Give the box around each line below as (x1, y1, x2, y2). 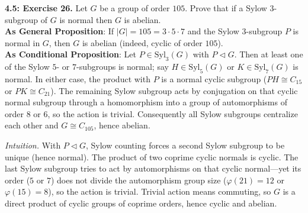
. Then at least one (234, 48, 303, 60)
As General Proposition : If (5, 25, 114, 37)
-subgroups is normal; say (76, 60, 169, 73)
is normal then (59, 13, 113, 25)
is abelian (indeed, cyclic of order (82, 36, 203, 49)
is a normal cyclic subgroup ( (161, 72, 267, 85)
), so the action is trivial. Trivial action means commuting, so (48, 185, 271, 198)
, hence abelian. (94, 119, 150, 131)
